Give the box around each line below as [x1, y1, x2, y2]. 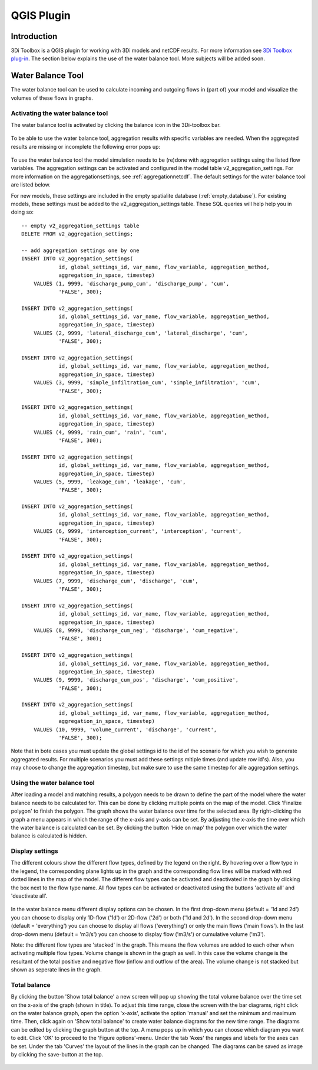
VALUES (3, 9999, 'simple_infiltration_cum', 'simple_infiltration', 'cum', [33, 379, 261, 386]
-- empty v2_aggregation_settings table [21, 222, 140, 229]
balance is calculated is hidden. [11, 832, 88, 839]
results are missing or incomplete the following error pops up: [11, 143, 161, 150]
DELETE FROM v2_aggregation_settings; [21, 231, 134, 237]
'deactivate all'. [11, 892, 48, 899]
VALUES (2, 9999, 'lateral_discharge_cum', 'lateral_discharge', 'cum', [33, 329, 249, 336]
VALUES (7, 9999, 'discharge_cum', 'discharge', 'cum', [33, 577, 198, 584]
